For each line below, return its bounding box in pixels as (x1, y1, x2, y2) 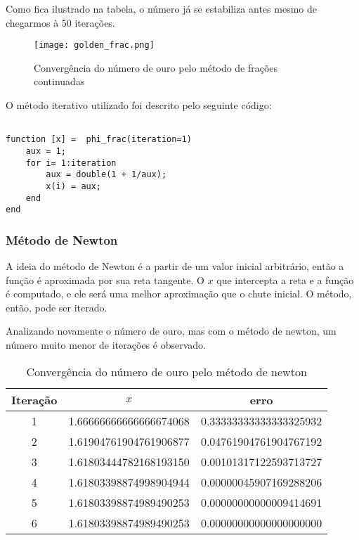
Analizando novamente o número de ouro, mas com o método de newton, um (6, 323, 337, 338)
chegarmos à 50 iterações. (6, 15, 115, 30)
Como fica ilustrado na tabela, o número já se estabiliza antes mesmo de (6, 1, 317, 15)
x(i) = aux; (46, 181, 102, 191)
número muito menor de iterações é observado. (6, 337, 206, 352)
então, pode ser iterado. (6, 300, 107, 314)
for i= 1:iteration (25, 157, 117, 168)
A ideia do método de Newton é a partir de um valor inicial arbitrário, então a (6, 259, 344, 274)
